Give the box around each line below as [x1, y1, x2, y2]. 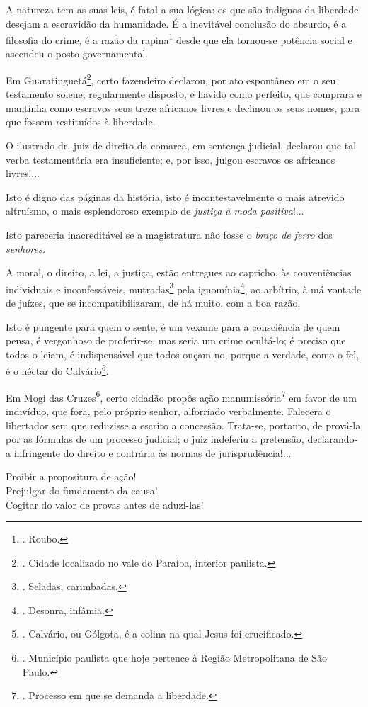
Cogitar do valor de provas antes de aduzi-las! [6, 497, 204, 511]
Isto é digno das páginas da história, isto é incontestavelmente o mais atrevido [6, 189, 345, 204]
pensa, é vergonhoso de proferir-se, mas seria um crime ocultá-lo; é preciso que [6, 333, 346, 348]
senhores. [6, 241, 45, 256]
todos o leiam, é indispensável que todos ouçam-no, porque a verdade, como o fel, [6, 346, 359, 361]
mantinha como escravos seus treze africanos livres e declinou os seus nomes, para [6, 100, 360, 115]
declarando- [307, 431, 358, 446]
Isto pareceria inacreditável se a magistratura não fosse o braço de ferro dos [6, 227, 333, 242]
